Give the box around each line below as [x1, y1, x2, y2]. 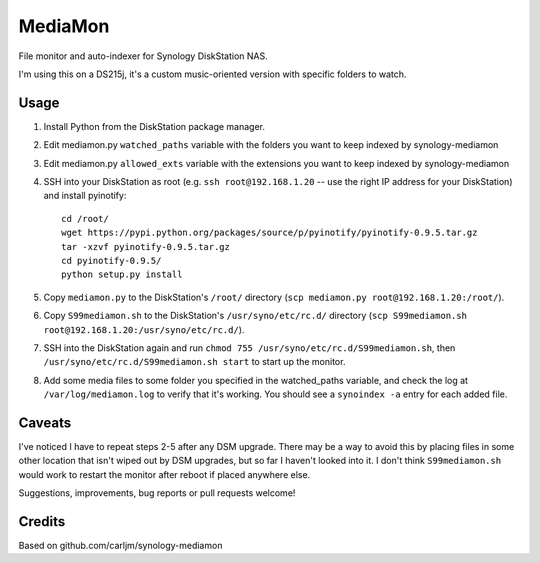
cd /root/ [61, 213, 109, 224]
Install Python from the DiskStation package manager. [43, 120, 265, 132]
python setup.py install [61, 269, 183, 280]
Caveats [18, 414, 72, 431]
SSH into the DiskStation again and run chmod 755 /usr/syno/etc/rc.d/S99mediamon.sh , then [43, 341, 456, 354]
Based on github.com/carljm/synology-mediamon [18, 540, 223, 552]
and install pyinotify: [43, 190, 127, 202]
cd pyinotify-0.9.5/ [61, 255, 162, 266]
